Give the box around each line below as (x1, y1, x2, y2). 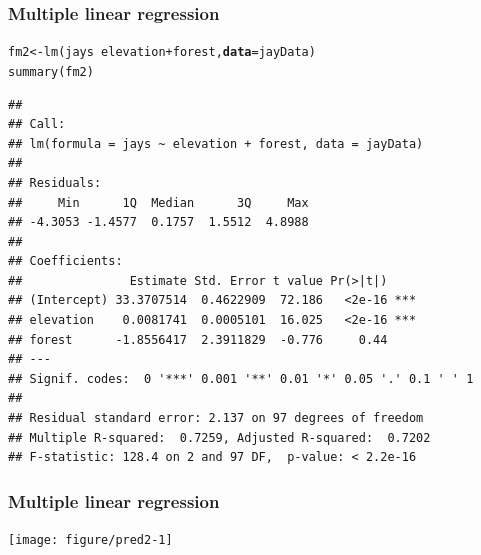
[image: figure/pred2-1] (8, 533, 173, 548)
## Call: (8, 117, 66, 132)
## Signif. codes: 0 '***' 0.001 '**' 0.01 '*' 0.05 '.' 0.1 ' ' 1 (8, 371, 474, 386)
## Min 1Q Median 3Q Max (8, 195, 309, 210)
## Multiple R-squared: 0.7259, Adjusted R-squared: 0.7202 (8, 430, 431, 445)
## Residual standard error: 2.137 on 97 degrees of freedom (8, 411, 424, 426)
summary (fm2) (8, 64, 94, 79)
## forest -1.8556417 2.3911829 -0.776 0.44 (8, 332, 388, 347)
